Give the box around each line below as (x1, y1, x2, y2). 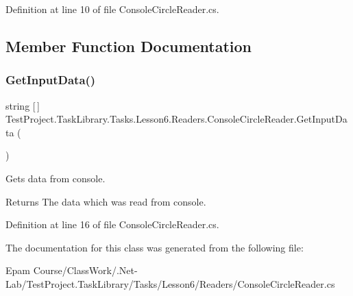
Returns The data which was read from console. (5, 194, 206, 208)
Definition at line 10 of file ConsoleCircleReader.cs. (5, 2, 219, 16)
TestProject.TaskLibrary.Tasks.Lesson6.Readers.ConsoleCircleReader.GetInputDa (5, 112, 348, 126)
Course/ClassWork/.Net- (33, 263, 138, 277)
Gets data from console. (5, 171, 106, 185)
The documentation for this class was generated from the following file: (5, 240, 304, 254)
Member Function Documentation (5, 35, 252, 56)
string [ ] (5, 98, 40, 112)
